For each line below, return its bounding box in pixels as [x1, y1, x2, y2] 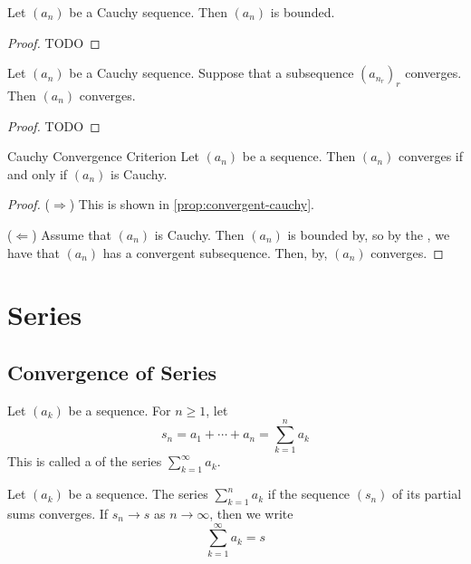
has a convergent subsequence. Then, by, [102, 243, 328, 262]
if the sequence [267, 484, 351, 503]
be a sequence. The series [68, 484, 208, 503]
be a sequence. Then [242, 147, 356, 166]
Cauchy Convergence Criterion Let [7, 147, 199, 166]
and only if [7, 164, 68, 183]
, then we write [209, 504, 293, 523]
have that [7, 243, 60, 262]
